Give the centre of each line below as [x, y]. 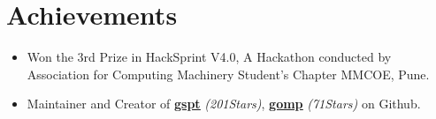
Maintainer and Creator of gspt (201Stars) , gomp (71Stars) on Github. [224, 104]
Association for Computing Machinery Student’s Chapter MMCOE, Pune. [228, 74]
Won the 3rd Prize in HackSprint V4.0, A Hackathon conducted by [209, 57]
